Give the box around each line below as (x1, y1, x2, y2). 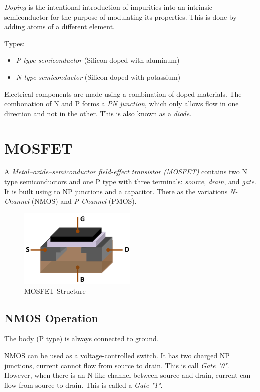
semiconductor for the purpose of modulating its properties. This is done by (4, 11, 237, 22)
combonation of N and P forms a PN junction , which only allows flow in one (4, 98, 239, 109)
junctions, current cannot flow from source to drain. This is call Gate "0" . (4, 360, 229, 370)
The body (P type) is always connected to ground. (4, 333, 159, 344)
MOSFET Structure (24, 285, 86, 296)
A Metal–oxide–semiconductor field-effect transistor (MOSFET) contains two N (4, 166, 247, 177)
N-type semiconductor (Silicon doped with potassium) (16, 71, 181, 82)
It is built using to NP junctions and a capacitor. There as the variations (4, 186, 228, 196)
